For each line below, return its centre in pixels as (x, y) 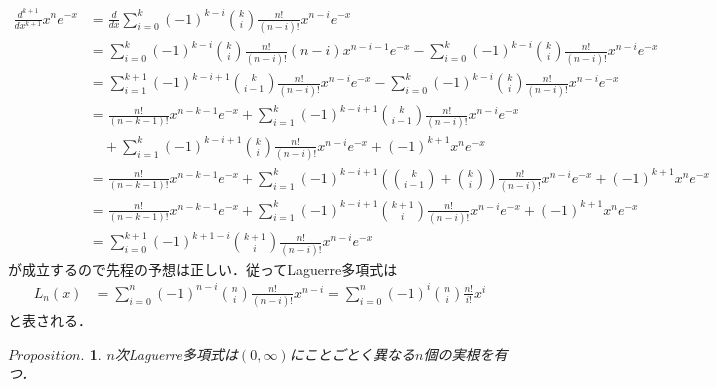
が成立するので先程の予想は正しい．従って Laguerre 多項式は (203, 268)
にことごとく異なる (352, 353)
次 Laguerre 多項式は (176, 353)
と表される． (50, 320)
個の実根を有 (465, 353)
